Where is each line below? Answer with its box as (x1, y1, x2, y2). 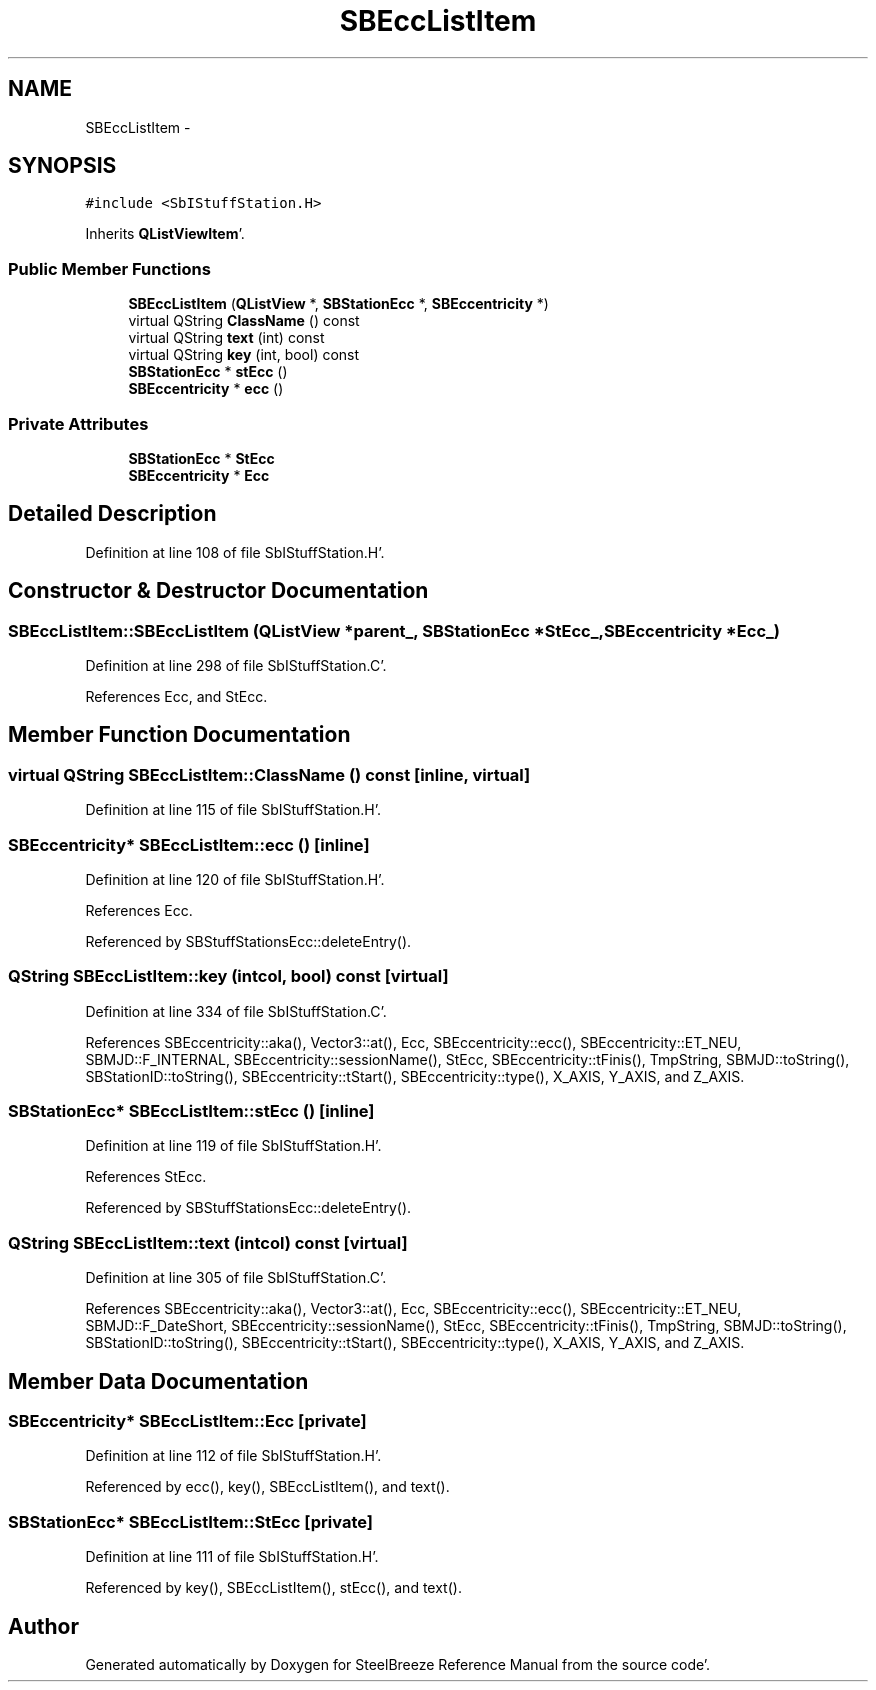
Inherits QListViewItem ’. (85, 225, 245, 243)
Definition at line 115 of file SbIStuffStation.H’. (85, 801, 382, 819)
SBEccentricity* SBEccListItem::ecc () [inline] (8, 834, 370, 855)
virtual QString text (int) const (128, 329, 325, 347)
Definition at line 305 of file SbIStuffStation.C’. (85, 1269, 387, 1287)
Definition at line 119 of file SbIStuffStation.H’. (85, 1137, 382, 1155)
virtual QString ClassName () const (128, 312, 360, 330)
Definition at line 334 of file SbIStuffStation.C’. (85, 1002, 387, 1020)
